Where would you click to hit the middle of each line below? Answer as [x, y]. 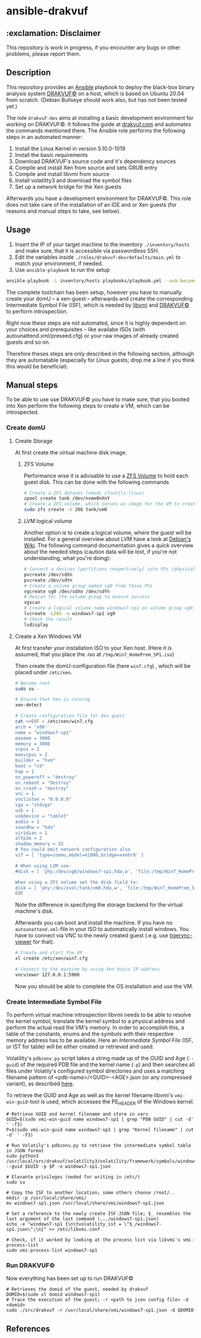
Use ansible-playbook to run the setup [62, 270]
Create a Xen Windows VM [48, 636]
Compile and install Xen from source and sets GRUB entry [86, 167]
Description [28, 73]
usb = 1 [24, 811]
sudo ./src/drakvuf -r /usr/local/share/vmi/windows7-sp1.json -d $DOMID [100, 1310]
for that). [44, 942]
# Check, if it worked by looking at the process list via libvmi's [93, 1240]
